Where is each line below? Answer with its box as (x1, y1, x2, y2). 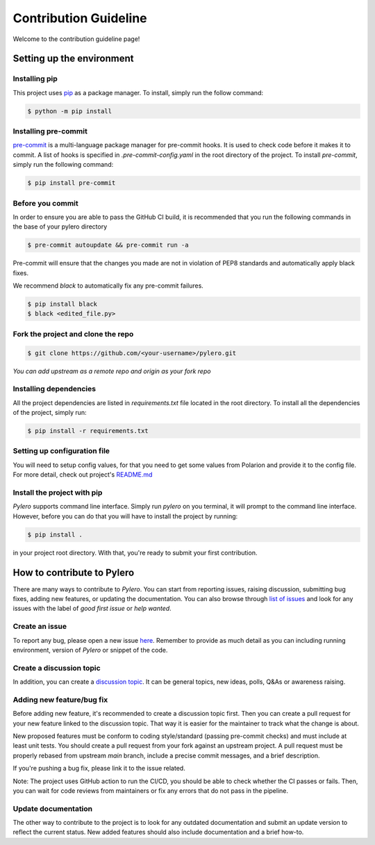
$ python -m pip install (27, 107, 112, 115)
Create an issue (12, 622, 67, 632)
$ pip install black (27, 300, 97, 309)
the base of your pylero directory (12, 222, 108, 231)
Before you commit (12, 198, 79, 208)
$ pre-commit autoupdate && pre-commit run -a (27, 241, 189, 249)
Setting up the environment (12, 53, 134, 65)
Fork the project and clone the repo (12, 329, 134, 338)
